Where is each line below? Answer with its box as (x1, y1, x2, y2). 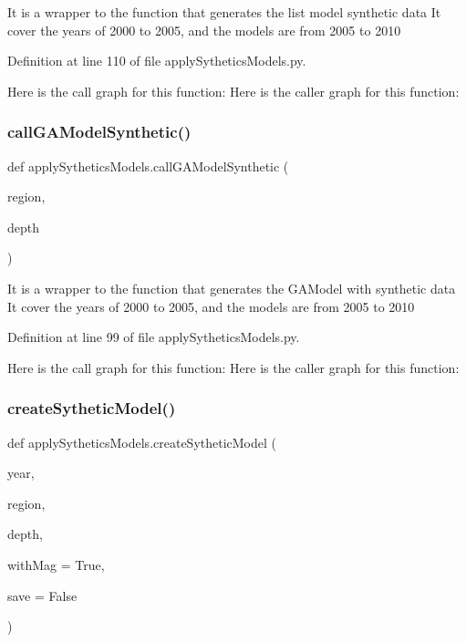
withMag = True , (7, 554, 105, 574)
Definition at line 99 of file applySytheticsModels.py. (7, 327, 300, 347)
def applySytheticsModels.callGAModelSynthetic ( (7, 156, 289, 175)
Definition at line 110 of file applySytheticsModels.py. (7, 51, 306, 70)
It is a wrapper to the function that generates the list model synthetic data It (7, 3, 441, 21)
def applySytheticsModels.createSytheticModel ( (7, 432, 277, 451)
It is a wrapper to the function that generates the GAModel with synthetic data (7, 278, 456, 297)
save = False (7, 585, 78, 605)
